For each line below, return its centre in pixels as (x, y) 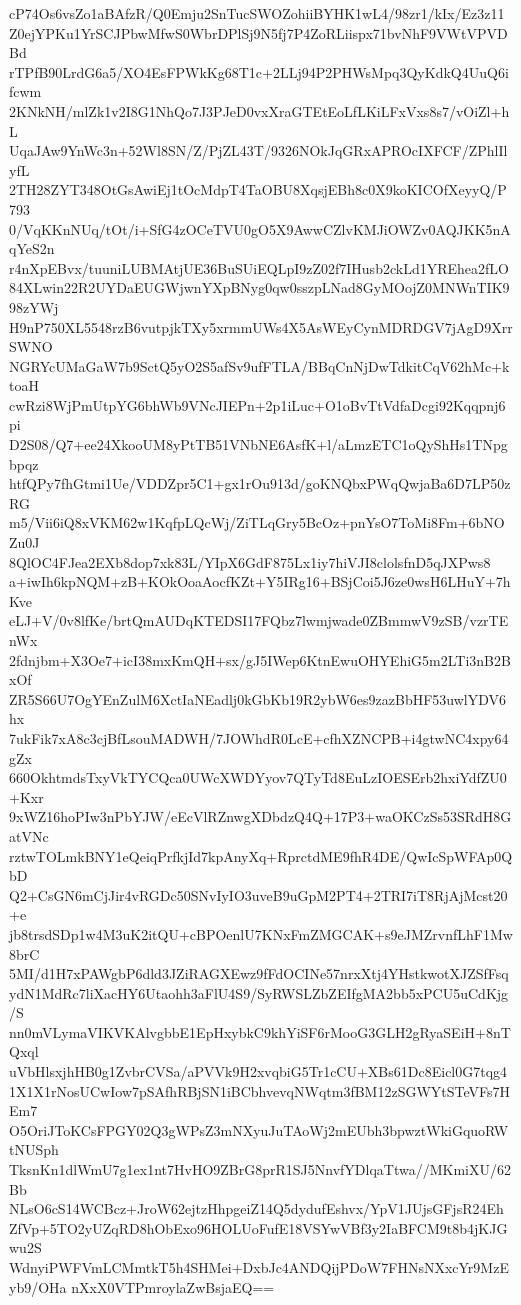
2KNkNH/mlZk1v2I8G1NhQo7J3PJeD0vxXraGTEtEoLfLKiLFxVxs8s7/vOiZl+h (259, 110)
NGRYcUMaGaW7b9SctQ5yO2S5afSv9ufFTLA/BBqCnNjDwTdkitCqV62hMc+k (259, 365)
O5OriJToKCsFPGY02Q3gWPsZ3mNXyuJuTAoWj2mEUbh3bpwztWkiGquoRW (259, 1129)
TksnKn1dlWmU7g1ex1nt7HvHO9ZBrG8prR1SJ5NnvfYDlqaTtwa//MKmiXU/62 (260, 1169)
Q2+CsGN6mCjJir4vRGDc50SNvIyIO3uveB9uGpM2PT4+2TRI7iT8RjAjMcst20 (258, 894)
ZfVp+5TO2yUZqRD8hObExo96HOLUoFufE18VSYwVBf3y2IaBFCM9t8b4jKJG (258, 1227)
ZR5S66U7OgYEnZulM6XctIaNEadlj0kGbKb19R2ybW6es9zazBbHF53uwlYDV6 (258, 698)
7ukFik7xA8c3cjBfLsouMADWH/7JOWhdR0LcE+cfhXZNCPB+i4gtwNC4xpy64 (259, 737)
